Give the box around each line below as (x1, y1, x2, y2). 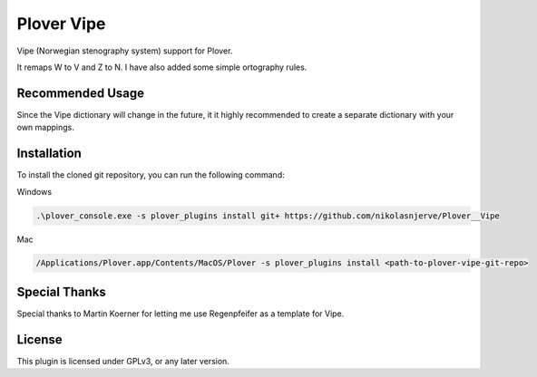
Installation (16, 146, 82, 161)
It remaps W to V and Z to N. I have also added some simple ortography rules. (16, 62, 308, 72)
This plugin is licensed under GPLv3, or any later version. (16, 355, 230, 366)
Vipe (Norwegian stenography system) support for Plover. (16, 45, 233, 56)
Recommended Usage (16, 85, 145, 101)
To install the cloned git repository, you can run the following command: (16, 169, 285, 180)
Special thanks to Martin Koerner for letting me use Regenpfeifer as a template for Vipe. (16, 308, 345, 319)
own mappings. (16, 122, 74, 133)
